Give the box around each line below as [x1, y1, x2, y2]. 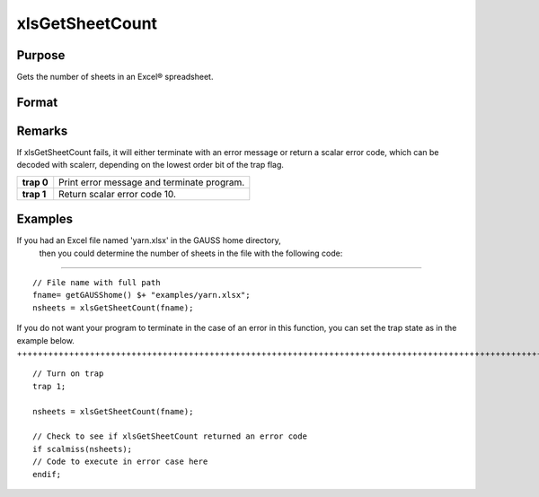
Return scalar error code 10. [58, 187, 177, 200]
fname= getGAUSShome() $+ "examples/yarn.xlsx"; [32, 290, 251, 301]
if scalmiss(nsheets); [32, 444, 133, 454]
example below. [16, 335, 75, 345]
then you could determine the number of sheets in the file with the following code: [39, 248, 343, 258]
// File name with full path [32, 278, 161, 288]
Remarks [16, 123, 68, 138]
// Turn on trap [32, 369, 104, 379]
